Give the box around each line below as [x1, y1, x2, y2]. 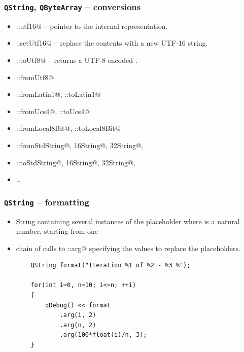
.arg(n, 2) [59, 321, 96, 329]
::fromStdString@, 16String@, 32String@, [16, 139, 144, 150]
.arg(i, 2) [59, 311, 96, 319]
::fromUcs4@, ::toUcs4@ [16, 105, 90, 116]
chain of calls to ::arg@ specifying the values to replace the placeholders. [16, 242, 240, 253]
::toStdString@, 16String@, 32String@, [16, 157, 135, 167]
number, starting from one [16, 226, 98, 236]
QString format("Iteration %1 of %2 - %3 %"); [30, 262, 191, 269]
